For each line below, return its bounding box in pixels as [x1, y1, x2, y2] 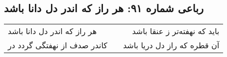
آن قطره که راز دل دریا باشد [123, 39, 220, 51]
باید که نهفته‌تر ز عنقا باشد [132, 25, 220, 37]
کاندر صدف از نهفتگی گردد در [8, 39, 107, 51]
